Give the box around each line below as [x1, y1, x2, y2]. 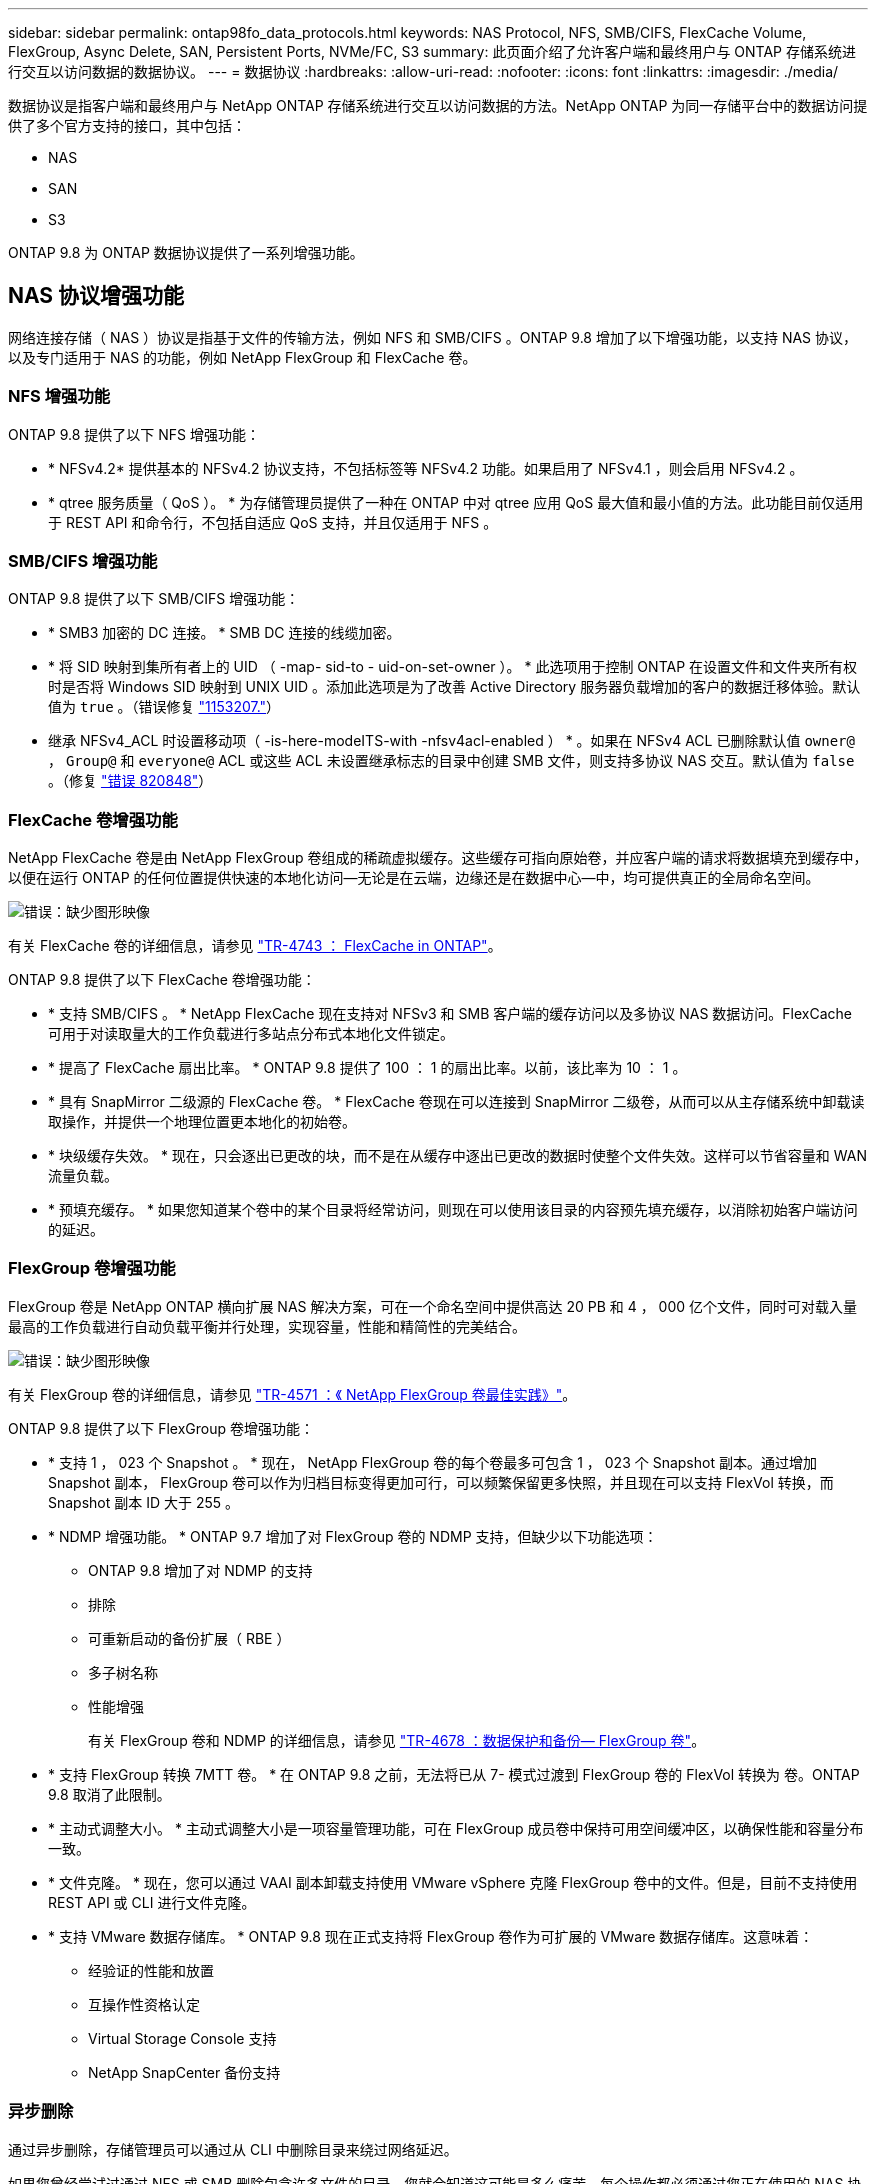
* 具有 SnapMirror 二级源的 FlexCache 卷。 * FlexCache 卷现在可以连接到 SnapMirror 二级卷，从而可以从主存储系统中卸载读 [48, 1093, 865, 1111]
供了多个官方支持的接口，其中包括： [8, 117, 246, 134]
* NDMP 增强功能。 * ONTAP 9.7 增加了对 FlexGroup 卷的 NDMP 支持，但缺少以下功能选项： [48, 1527, 658, 1545]
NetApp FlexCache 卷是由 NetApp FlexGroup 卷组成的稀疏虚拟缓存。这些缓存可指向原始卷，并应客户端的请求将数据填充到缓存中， [8, 849, 868, 867]
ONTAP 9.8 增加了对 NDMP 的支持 [88, 1561, 313, 1579]
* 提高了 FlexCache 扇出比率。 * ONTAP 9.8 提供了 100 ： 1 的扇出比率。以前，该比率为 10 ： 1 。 [48, 1059, 687, 1077]
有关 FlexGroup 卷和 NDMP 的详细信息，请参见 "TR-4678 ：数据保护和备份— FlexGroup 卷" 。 [88, 1731, 706, 1749]
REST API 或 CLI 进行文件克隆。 [48, 1893, 256, 1911]
